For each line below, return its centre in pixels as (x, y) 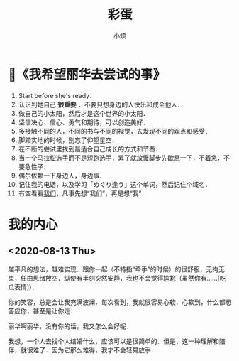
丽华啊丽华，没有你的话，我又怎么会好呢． (70, 326)
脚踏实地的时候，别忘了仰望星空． (68, 140)
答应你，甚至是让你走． (42, 311)
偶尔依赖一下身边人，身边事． (62, 176)
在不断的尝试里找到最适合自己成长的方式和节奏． (90, 149)
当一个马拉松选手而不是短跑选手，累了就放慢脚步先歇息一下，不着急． (121, 158)
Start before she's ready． (57, 95)
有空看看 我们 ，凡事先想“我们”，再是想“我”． (83, 193)
